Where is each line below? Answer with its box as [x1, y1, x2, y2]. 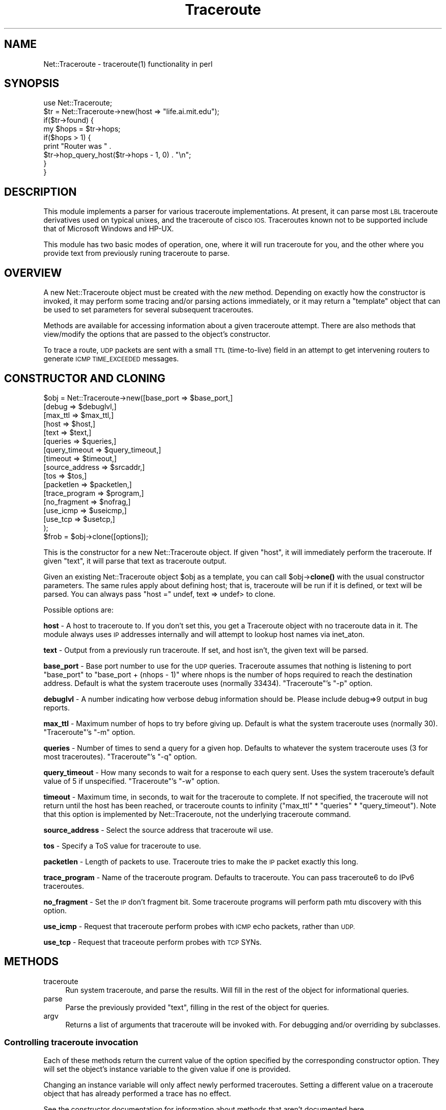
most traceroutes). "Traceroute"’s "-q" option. [43, 752, 197, 761]
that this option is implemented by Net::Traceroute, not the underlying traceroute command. [43, 809, 351, 818]
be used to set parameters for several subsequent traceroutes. [43, 305, 254, 314]
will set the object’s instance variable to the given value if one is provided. [43, 1064, 291, 1073]
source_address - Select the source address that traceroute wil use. [43, 825, 273, 834]
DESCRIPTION [4, 185, 77, 198]
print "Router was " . [43, 142, 111, 151]
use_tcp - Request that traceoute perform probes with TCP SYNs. [43, 937, 262, 946]
